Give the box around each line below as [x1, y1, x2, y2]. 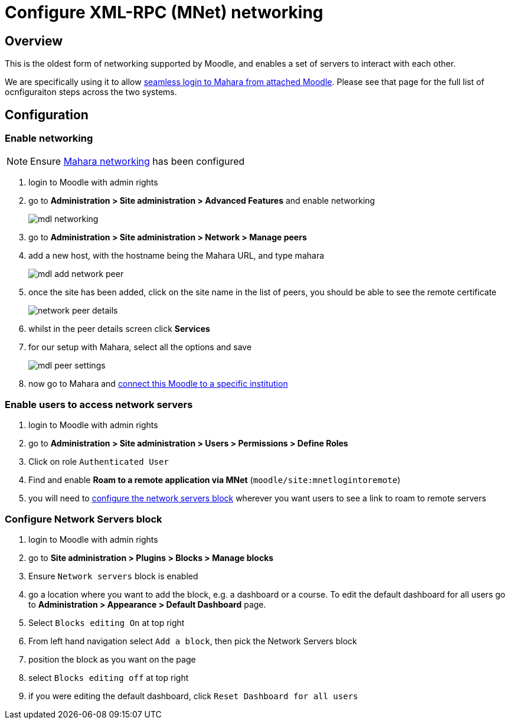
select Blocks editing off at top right [28, 672, 189, 683]
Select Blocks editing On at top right [28, 617, 185, 628]
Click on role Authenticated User [28, 456, 169, 467]
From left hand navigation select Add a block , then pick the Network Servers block [28, 635, 357, 646]
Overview [5, 33, 63, 48]
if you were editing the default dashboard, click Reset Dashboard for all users [28, 690, 358, 701]
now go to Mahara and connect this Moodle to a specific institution [28, 379, 288, 389]
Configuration [5, 107, 89, 122]
